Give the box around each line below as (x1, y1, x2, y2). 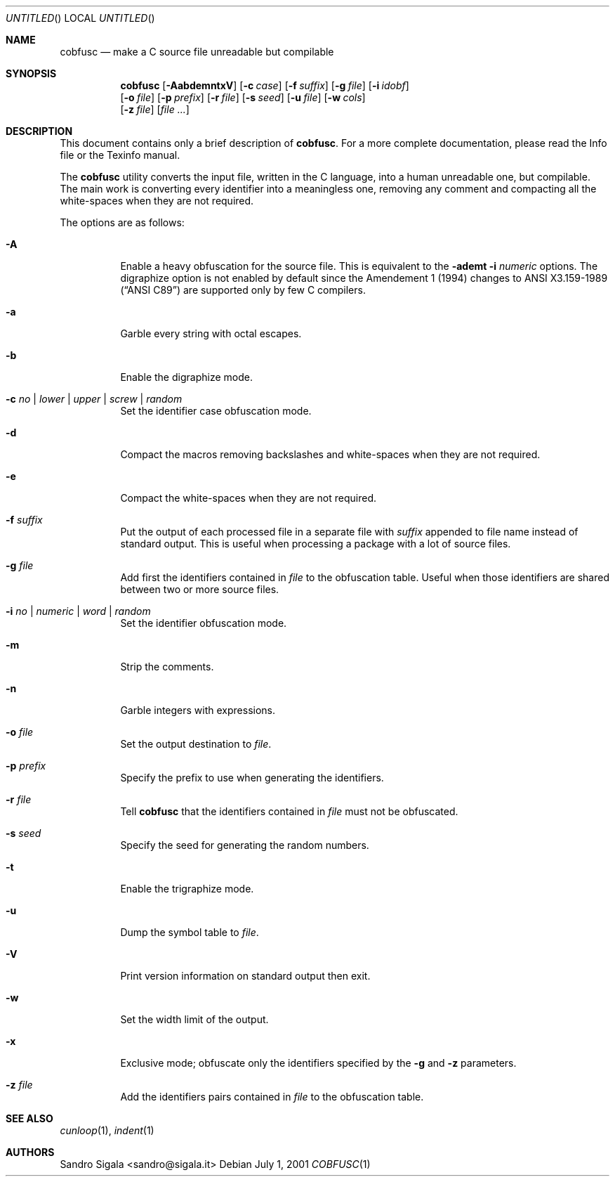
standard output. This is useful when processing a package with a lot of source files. (120, 538, 511, 550)
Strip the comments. (120, 661, 214, 673)
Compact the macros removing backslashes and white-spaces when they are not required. (120, 448, 541, 460)
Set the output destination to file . (120, 738, 272, 750)
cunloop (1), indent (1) (60, 1124, 154, 1136)
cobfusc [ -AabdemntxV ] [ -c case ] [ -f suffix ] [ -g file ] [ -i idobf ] (120, 79, 409, 91)
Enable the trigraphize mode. (120, 883, 254, 895)
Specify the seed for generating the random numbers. (120, 839, 369, 851)
